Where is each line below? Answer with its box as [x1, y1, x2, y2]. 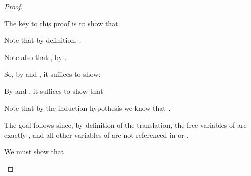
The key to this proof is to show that [4, 18, 118, 28]
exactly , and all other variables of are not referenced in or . [4, 129, 189, 140]
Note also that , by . [4, 51, 67, 62]
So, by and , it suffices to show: [4, 69, 101, 79]
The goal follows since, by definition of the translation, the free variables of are [4, 120, 247, 130]
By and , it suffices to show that [4, 85, 103, 96]
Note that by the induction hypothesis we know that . [4, 102, 171, 113]
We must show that [4, 146, 64, 157]
